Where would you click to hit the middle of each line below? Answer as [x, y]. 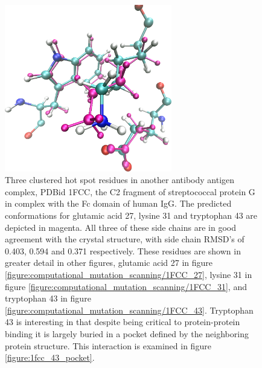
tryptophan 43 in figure [48, 298]
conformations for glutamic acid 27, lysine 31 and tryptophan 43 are [131, 215]
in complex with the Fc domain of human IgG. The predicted [118, 203]
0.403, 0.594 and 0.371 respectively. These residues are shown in [123, 250]
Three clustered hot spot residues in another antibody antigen [120, 180]
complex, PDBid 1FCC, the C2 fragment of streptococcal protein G [130, 191]
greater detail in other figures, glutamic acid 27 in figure [109, 263]
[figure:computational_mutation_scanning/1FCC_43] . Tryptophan [129, 310]
